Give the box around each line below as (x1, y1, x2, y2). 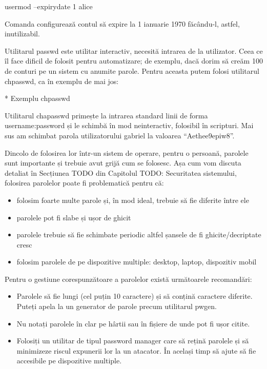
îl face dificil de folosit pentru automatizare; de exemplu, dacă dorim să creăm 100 (5, 55, 263, 66)
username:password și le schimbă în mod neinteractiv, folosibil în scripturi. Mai (5, 120, 254, 131)
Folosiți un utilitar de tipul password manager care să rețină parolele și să (16, 335, 249, 346)
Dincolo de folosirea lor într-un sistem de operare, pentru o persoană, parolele (5, 147, 249, 158)
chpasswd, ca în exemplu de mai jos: (5, 75, 119, 86)
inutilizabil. (5, 28, 40, 39)
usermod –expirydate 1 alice (5, 1, 93, 11)
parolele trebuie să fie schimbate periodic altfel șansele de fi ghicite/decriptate (16, 229, 261, 240)
